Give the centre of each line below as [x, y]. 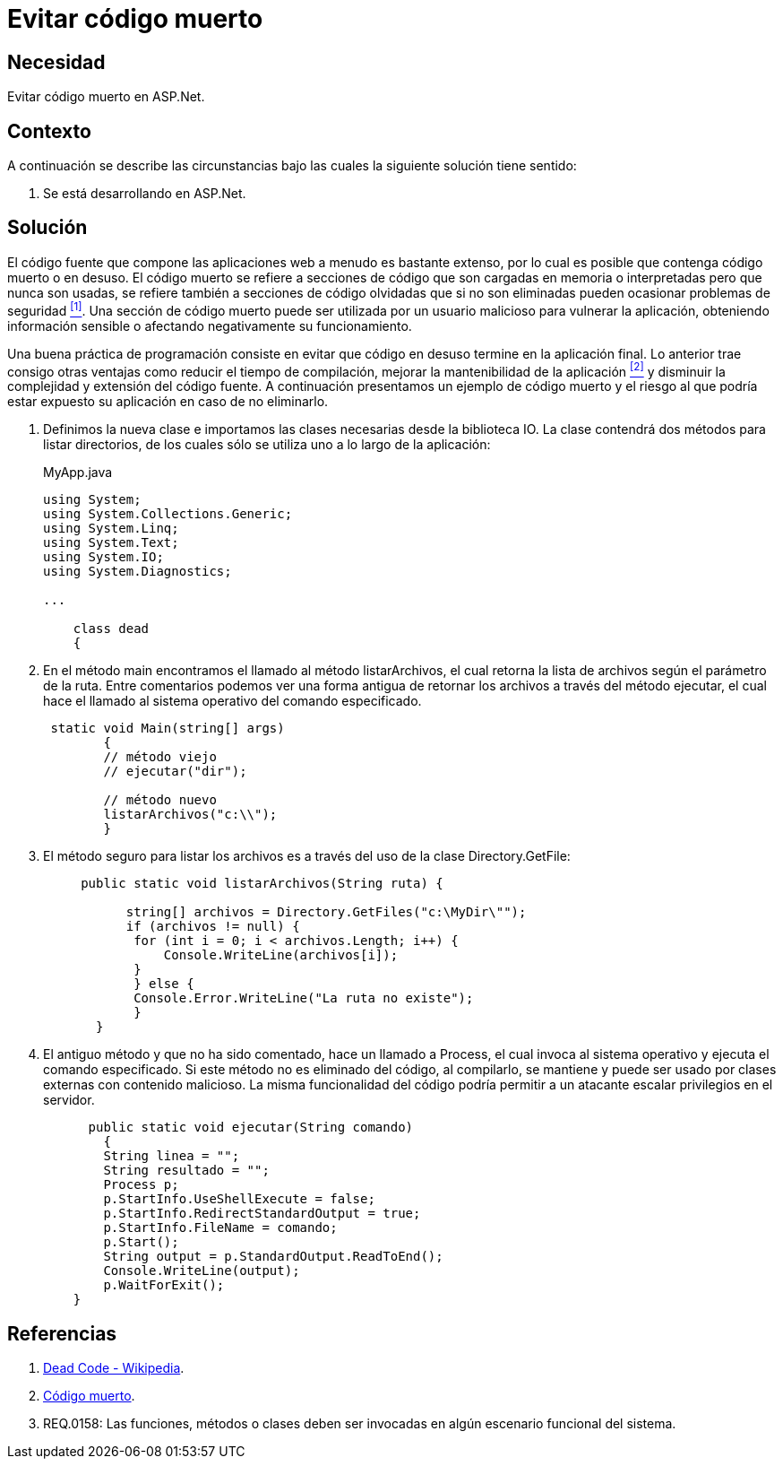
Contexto [49, 131]
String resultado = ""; [186, 1171]
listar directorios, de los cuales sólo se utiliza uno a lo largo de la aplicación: [267, 445]
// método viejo [160, 757]
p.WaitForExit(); [164, 1285]
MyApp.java [78, 473]
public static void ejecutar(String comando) [251, 1128]
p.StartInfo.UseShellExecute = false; [239, 1199]
